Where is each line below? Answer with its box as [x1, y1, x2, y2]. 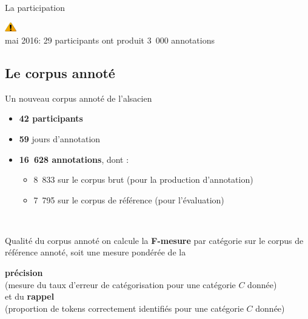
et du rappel [5, 290, 55, 303]
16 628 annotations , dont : [19, 153, 129, 165]
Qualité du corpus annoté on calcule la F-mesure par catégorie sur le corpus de [5, 234, 304, 246]
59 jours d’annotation [19, 132, 101, 145]
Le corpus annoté [5, 63, 115, 82]
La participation [5, 1, 65, 13]
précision [5, 266, 43, 279]
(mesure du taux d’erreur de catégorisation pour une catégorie [5, 278, 236, 291]
